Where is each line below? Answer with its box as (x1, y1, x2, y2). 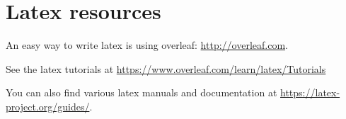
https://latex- (280, 85, 340, 100)
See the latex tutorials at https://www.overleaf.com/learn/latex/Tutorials (6, 61, 326, 76)
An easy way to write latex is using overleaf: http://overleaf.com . (6, 38, 288, 52)
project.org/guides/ (6, 98, 90, 113)
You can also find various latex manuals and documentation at (6, 85, 277, 100)
